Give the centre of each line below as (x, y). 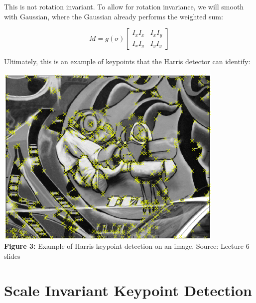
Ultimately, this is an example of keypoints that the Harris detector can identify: (127, 61)
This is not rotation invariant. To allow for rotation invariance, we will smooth (124, 6)
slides (12, 255)
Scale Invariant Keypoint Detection (128, 290)
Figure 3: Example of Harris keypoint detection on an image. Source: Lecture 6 (127, 246)
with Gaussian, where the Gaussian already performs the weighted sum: (114, 16)
